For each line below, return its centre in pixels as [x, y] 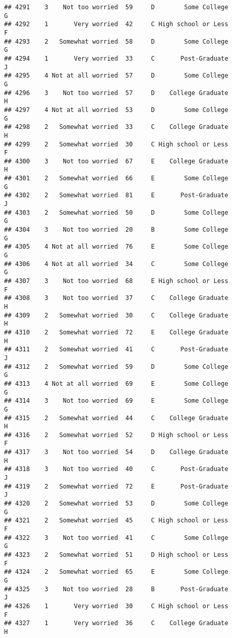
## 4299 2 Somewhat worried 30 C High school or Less [116, 144]
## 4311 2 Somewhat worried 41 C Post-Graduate [116, 350]
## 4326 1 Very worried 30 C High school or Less [116, 606]
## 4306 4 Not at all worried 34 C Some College [116, 264]
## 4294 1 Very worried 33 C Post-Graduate [116, 58]
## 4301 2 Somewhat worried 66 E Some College [116, 179]
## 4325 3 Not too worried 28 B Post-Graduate [116, 589]
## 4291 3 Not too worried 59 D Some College [116, 7]
